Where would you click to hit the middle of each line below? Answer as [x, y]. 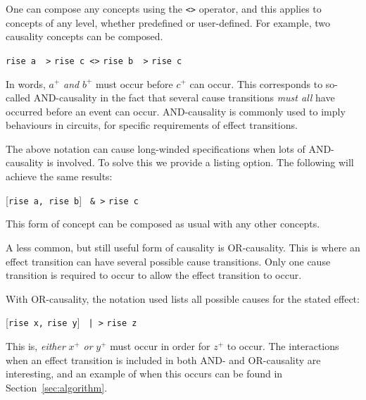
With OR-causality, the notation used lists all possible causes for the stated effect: [183, 298]
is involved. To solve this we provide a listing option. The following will [200, 162]
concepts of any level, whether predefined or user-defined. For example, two [168, 22]
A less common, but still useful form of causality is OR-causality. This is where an [183, 247]
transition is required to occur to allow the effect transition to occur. [154, 275]
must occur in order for [160, 345]
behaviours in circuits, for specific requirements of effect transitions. [152, 125]
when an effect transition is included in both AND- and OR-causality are [163, 360]
